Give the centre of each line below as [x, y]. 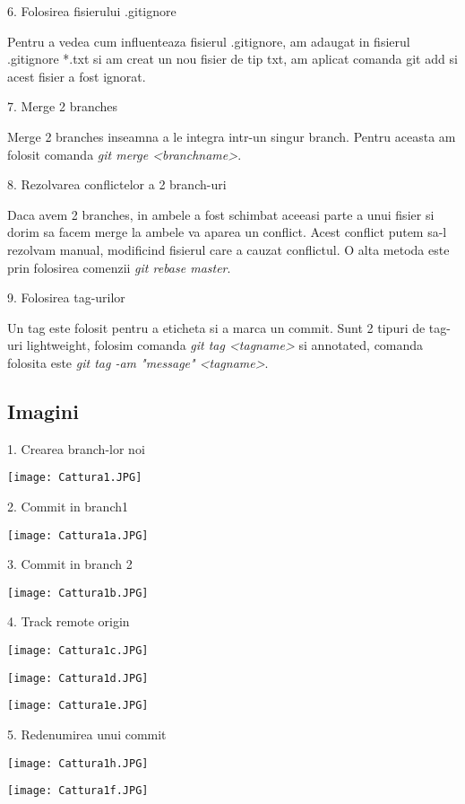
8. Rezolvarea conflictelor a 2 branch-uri [117, 184]
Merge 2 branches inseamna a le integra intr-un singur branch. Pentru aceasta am [232, 136]
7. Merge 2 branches [63, 106]
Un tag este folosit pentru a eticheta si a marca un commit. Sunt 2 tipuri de [216, 327]
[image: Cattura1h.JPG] [78, 763]
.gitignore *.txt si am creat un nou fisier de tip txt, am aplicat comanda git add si [232, 59]
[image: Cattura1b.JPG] [78, 593]
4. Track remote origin [69, 621]
